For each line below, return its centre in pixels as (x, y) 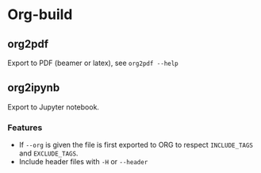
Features (25, 127)
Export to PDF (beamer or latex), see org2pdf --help (93, 63)
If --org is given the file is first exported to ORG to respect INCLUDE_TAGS (136, 145)
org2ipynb (34, 88)
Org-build (40, 15)
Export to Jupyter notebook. (54, 107)
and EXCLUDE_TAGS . (48, 153)
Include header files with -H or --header (83, 162)
